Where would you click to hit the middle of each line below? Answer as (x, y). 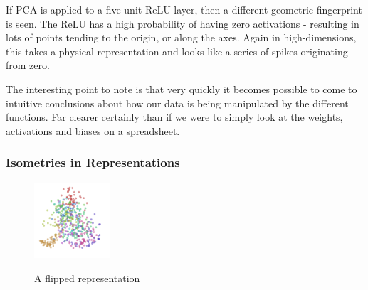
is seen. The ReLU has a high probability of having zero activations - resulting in (183, 23)
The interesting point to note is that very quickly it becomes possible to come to (182, 88)
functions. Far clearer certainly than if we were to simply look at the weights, (174, 117)
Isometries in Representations (93, 162)
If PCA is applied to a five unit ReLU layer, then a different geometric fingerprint (184, 9)
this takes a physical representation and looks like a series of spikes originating (177, 51)
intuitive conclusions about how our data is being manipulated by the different (177, 103)
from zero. (28, 65)
